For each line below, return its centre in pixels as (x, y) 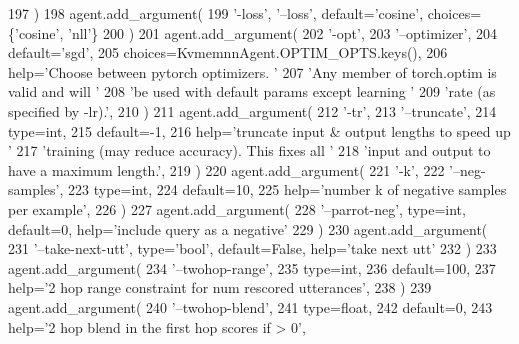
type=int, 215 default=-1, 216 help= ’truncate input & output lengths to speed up (259, 130)
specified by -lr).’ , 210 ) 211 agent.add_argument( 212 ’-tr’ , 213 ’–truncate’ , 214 (252, 110)
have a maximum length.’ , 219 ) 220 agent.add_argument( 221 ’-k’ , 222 (226, 169)
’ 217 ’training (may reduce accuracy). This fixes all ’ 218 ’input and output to (249, 150)
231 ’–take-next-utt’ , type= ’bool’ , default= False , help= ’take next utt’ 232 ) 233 (252, 248)
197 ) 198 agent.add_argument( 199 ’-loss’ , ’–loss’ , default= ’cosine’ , (216, 13)
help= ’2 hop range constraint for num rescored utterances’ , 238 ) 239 (220, 287)
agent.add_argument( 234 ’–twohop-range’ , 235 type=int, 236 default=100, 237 (252, 267)
